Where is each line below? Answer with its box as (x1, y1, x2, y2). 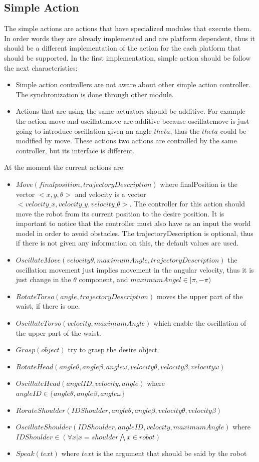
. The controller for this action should (129, 198, 245, 209)
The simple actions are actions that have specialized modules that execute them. (4, 23, 251, 34)
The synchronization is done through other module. (16, 89, 174, 99)
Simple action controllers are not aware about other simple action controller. (16, 79, 251, 90)
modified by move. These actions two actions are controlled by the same (16, 135, 237, 146)
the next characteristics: (4, 62, 78, 73)
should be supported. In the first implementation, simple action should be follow (4, 52, 251, 63)
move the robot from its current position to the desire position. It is (16, 208, 224, 218)
